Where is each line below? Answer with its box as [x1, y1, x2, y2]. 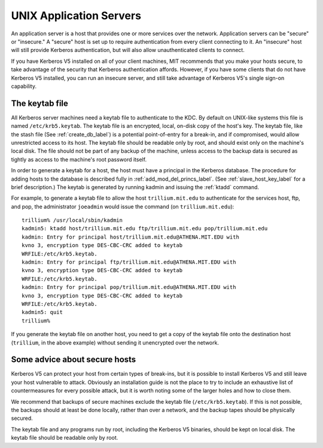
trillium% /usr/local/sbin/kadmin [22, 217, 123, 224]
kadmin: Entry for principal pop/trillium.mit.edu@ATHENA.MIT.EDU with [22, 284, 236, 291]
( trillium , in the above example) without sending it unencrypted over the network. [11, 339, 220, 346]
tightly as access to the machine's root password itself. [11, 156, 147, 163]
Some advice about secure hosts [11, 355, 136, 365]
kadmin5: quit [22, 309, 63, 316]
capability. [11, 83, 37, 90]
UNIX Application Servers [11, 9, 142, 22]
